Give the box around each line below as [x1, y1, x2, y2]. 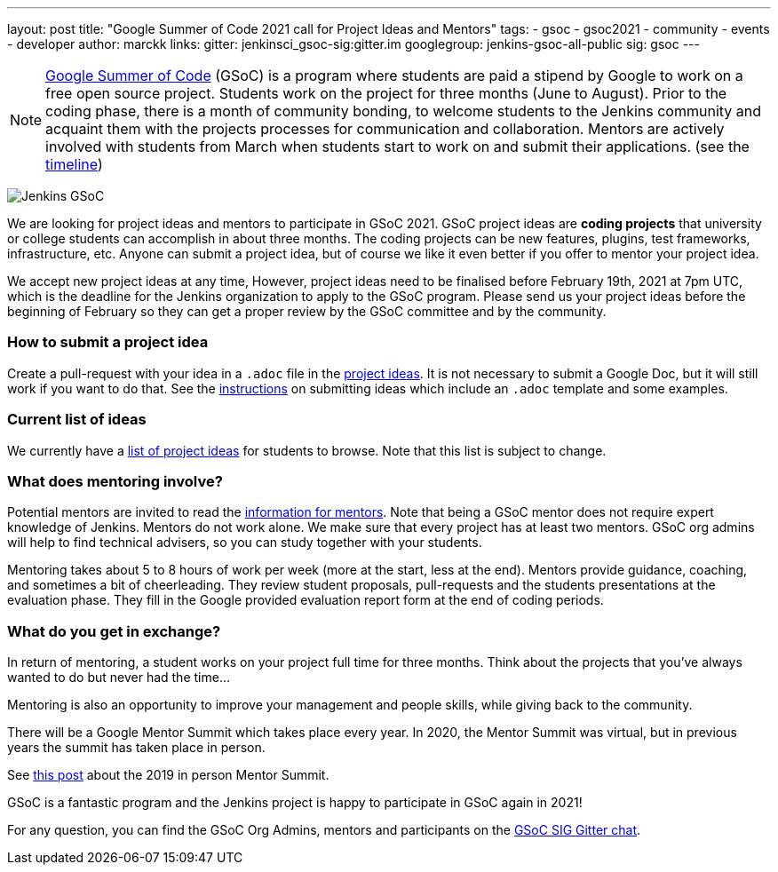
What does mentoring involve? [7, 472, 223, 490]
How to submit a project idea [7, 333, 209, 352]
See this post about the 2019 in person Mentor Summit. [7, 767, 329, 782]
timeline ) [45, 155, 103, 173]
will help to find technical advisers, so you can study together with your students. [7, 535, 482, 551]
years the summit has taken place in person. [7, 740, 266, 755]
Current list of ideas [7, 410, 147, 429]
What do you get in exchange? [7, 622, 221, 640]
